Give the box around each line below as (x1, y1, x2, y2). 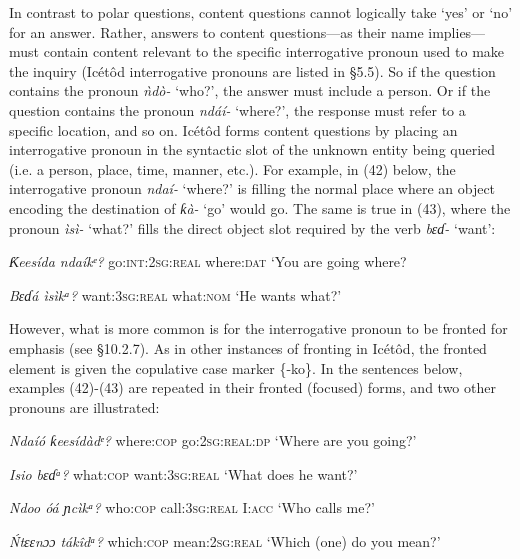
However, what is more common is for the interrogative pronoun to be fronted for (9, 318, 508, 339)
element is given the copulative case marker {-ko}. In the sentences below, (9, 357, 463, 378)
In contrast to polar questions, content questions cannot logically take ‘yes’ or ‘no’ (9, 2, 513, 22)
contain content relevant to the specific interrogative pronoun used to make (43, 41, 505, 62)
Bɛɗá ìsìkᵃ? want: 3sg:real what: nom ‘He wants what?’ (9, 284, 342, 305)
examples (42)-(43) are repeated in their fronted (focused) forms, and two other (9, 377, 496, 398)
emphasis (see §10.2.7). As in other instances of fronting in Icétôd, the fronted (9, 337, 487, 358)
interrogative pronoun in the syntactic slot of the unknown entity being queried (9, 139, 496, 160)
